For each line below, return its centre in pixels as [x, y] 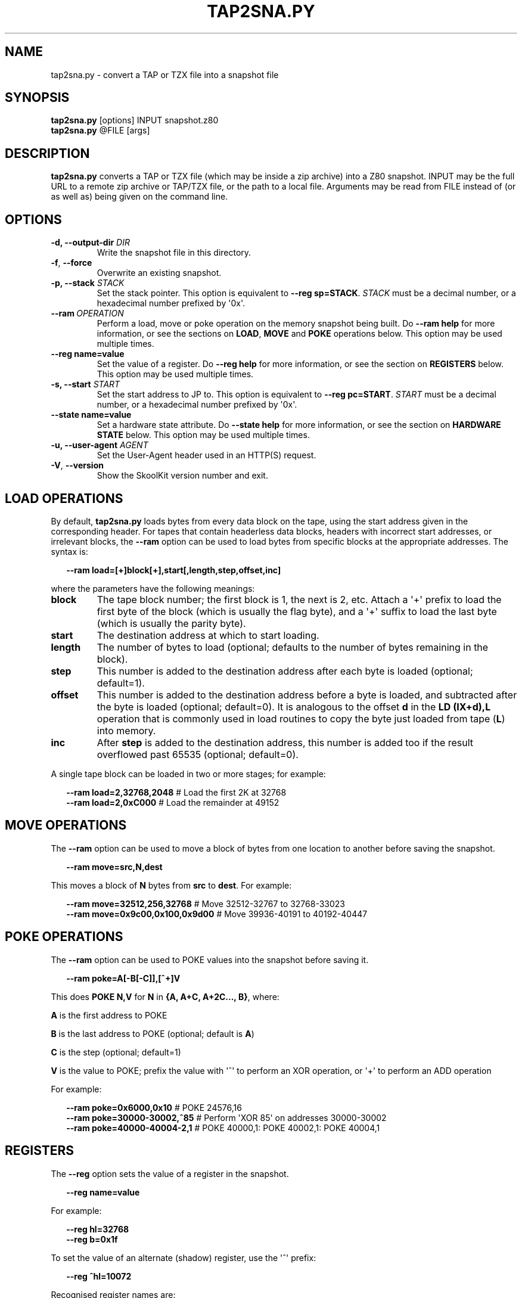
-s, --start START [86, 384]
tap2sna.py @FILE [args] [100, 131]
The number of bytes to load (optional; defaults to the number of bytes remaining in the [293, 647]
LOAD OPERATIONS [64, 498]
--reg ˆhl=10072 [99, 1276]
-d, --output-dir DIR [90, 243]
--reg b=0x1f [92, 1239]
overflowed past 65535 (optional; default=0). [198, 754]
